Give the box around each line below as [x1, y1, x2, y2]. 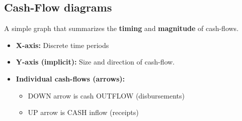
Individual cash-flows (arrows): [16, 73, 125, 83]
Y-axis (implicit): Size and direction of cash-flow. [16, 56, 175, 67]
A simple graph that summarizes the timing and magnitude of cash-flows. [4, 23, 239, 33]
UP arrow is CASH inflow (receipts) [28, 107, 139, 117]
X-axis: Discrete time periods [16, 39, 109, 50]
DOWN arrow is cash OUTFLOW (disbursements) [28, 90, 185, 100]
